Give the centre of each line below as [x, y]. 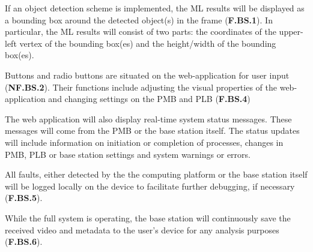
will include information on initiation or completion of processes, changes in [144, 142]
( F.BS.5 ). [24, 198]
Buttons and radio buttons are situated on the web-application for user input [147, 75]
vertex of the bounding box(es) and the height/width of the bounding [148, 43]
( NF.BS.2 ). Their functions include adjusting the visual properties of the [141, 87]
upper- [291, 31]
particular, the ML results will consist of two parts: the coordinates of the [141, 31]
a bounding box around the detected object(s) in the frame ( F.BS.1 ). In [139, 19]
